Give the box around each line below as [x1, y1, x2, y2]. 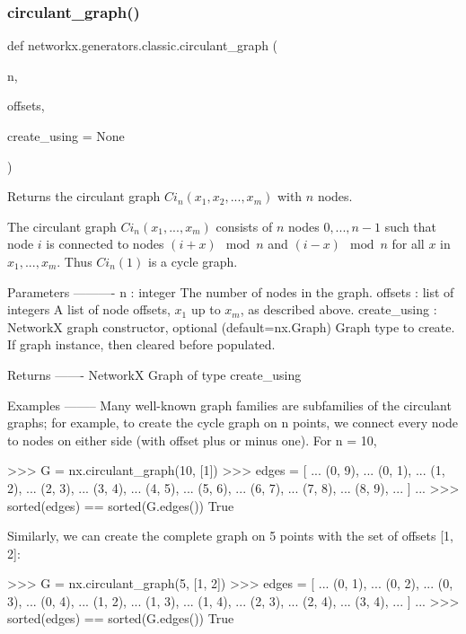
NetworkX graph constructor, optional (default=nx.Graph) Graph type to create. [7, 317, 455, 336]
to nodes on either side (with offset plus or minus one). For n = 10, [7, 430, 377, 449]
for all [391, 234, 425, 253]
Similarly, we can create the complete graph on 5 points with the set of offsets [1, [7, 526, 453, 545]
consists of [215, 216, 273, 235]
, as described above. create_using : [240, 300, 437, 319]
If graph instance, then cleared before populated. [7, 335, 276, 354]
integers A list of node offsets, [7, 300, 171, 319]
